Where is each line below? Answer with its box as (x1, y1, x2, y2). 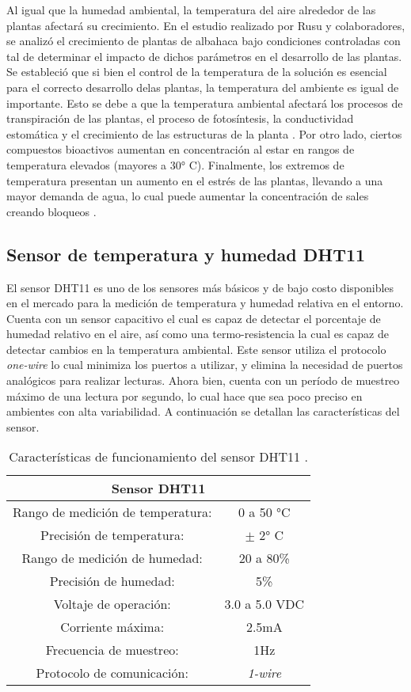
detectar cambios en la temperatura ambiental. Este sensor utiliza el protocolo (6, 340, 386, 357)
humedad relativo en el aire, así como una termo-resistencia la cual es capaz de (6, 325, 389, 342)
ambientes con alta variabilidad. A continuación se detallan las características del (6, 403, 400, 420)
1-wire (247, 663, 282, 682)
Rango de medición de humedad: (21, 549, 203, 568)
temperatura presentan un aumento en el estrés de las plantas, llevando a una (6, 172, 383, 188)
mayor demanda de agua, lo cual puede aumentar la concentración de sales (6, 188, 369, 204)
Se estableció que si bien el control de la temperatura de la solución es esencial (6, 63, 387, 80)
